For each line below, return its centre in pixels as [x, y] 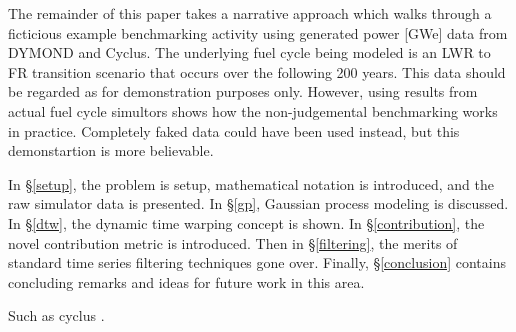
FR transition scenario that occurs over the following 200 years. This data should [257, 71]
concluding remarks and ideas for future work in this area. [186, 281]
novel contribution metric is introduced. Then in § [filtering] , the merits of [233, 242]
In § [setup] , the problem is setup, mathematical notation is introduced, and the [251, 183]
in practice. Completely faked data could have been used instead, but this [234, 130]
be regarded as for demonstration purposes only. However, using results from [243, 91]
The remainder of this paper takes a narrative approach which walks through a [250, 13]
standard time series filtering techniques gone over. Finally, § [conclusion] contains [257, 262]
